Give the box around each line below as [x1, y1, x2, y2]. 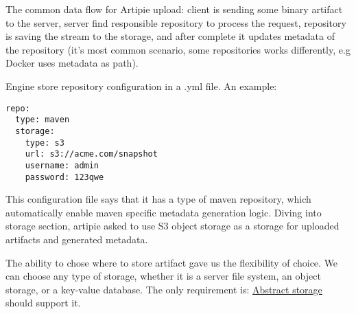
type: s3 [25, 137, 64, 148]
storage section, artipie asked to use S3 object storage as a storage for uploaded [5, 218, 340, 233]
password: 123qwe [25, 172, 104, 182]
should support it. [5, 295, 81, 310]
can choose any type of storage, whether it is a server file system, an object [5, 269, 321, 283]
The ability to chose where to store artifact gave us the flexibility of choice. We [5, 255, 338, 269]
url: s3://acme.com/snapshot [25, 149, 158, 159]
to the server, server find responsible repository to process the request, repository [5, 15, 346, 30]
